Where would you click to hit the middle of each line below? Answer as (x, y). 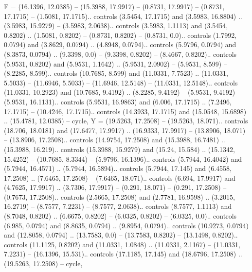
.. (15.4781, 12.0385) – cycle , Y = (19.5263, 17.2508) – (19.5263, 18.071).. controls (126, 121)
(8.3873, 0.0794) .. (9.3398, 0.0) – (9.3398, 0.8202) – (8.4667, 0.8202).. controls (120, 54)
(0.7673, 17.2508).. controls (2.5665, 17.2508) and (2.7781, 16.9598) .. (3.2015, (119, 196)
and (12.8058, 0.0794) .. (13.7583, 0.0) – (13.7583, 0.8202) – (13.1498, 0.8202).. (121, 235)
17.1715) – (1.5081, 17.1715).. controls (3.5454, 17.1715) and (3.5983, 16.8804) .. (123, 16)
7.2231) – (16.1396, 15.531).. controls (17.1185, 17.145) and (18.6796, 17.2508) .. (123, 254)
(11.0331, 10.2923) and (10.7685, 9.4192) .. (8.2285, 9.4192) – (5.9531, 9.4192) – (122, 92)
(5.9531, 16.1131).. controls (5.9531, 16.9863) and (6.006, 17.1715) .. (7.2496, (118, 101)
